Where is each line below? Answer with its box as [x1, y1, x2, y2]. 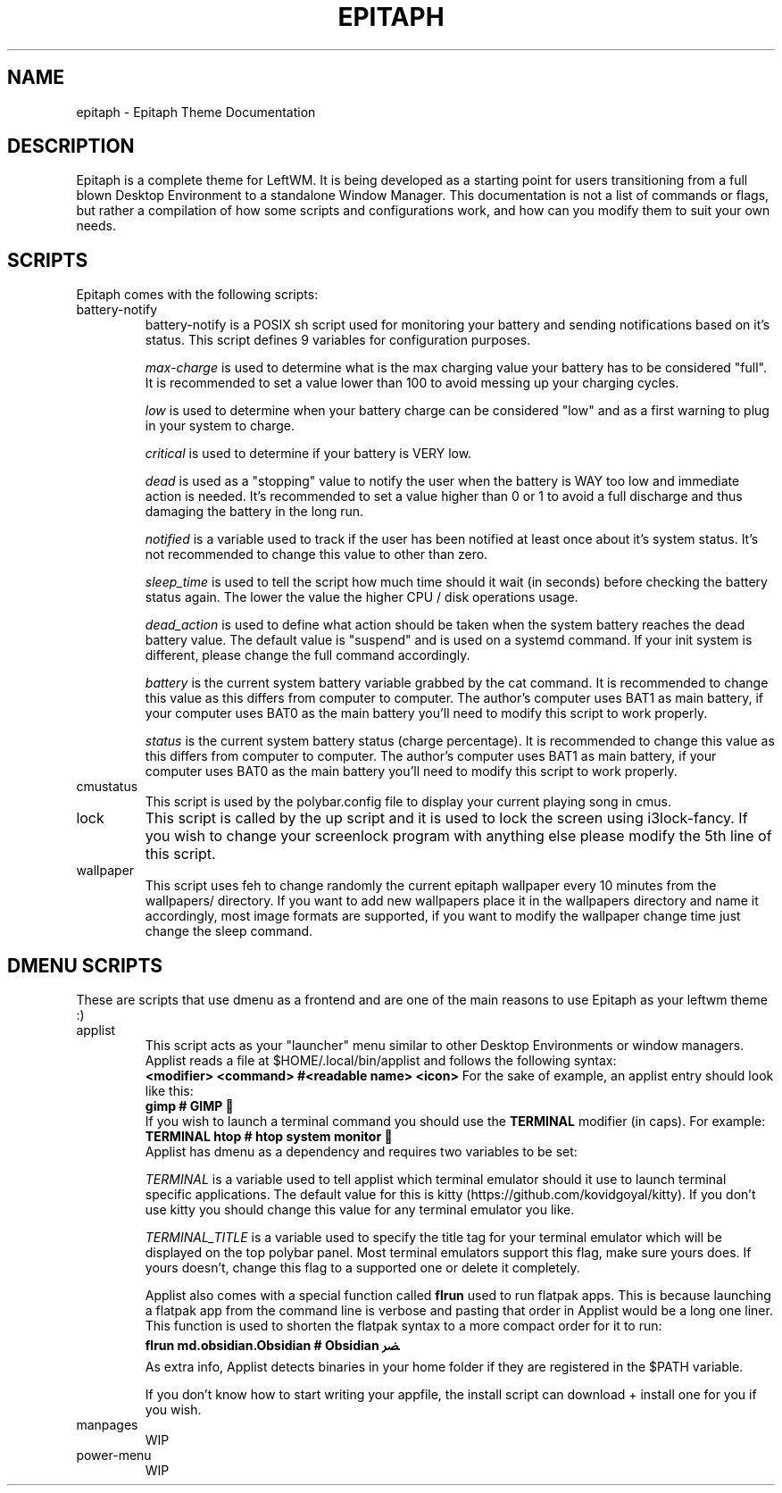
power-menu [76, 1447, 152, 1464]
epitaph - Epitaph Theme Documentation [76, 104, 316, 120]
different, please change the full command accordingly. [145, 647, 470, 663]
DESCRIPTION [7, 135, 135, 158]
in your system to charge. [145, 418, 295, 434]
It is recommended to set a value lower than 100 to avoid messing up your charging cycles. [145, 375, 679, 391]
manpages [76, 1417, 138, 1433]
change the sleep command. [145, 923, 313, 939]
